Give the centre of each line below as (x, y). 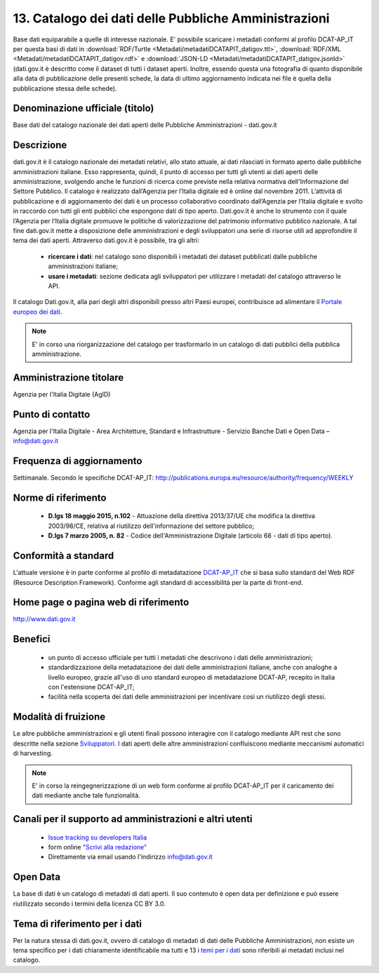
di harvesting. (33, 753)
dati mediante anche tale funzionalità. (86, 795)
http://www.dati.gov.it (44, 619)
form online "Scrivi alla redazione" (98, 847)
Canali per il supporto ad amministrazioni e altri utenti (133, 819)
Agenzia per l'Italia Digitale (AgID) (62, 394)
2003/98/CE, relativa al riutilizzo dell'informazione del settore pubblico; (151, 526)
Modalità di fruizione (59, 717)
